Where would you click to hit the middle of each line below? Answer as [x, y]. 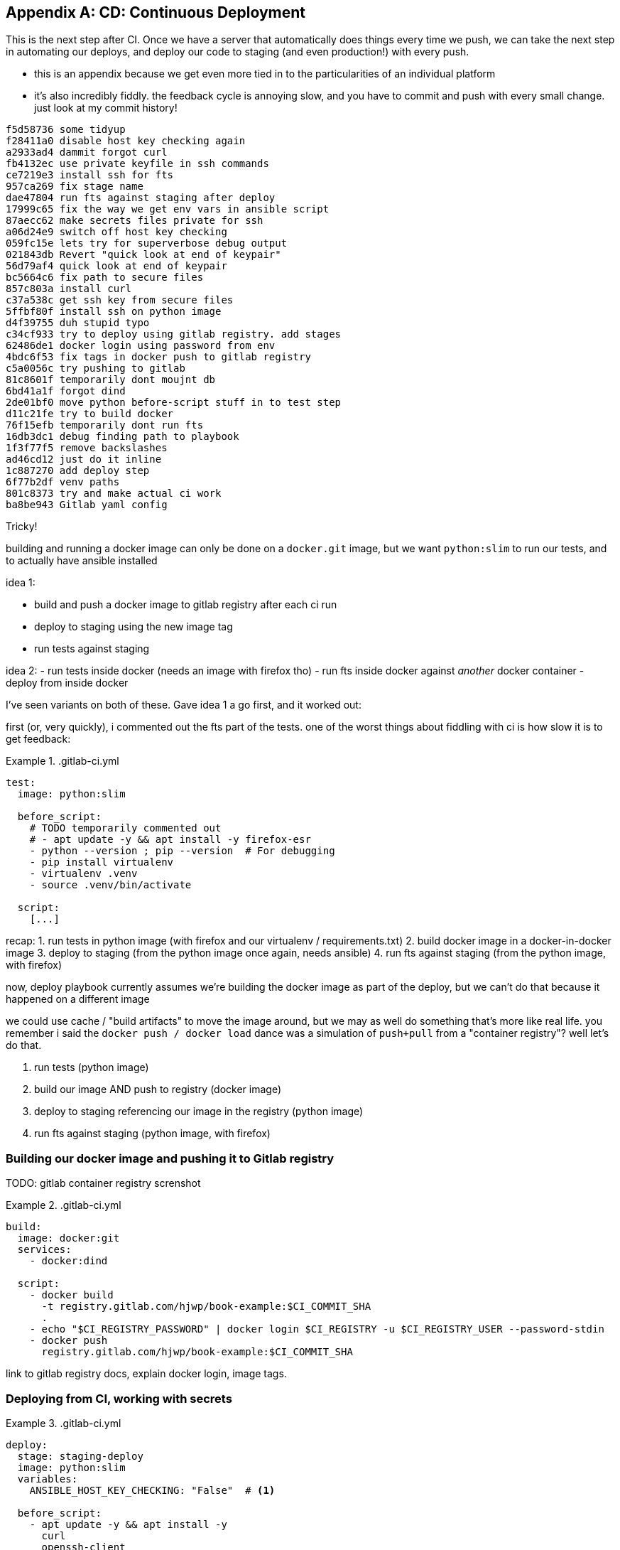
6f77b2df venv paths [63, 482]
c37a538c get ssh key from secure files [120, 300]
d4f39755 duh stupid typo [78, 323]
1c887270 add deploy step [78, 471]
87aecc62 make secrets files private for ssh [135, 221]
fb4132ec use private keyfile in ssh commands [137, 164]
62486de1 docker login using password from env [141, 346]
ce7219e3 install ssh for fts [90, 175]
